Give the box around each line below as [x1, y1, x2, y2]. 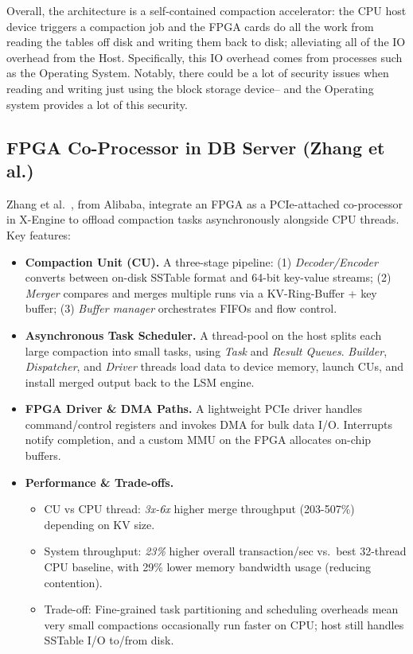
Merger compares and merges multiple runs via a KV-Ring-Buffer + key [25, 284, 377, 301]
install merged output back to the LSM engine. [25, 373, 255, 390]
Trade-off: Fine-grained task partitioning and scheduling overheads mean [44, 601, 399, 617]
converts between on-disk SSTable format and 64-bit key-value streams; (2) [25, 269, 392, 286]
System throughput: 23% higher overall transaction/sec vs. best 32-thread [44, 543, 407, 559]
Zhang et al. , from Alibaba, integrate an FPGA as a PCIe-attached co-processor [6, 195, 403, 212]
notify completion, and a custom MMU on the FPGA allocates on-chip [25, 431, 372, 448]
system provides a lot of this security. [6, 95, 188, 112]
